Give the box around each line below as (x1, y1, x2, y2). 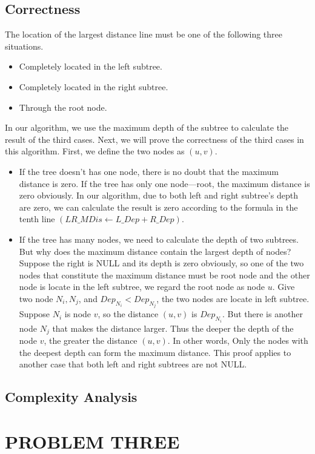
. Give (272, 280, 295, 293)
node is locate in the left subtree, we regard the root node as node (19, 280, 265, 293)
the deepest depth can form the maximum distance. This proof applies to (19, 346, 291, 358)
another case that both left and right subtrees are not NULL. (19, 358, 247, 370)
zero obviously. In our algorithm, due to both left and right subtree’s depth (19, 189, 298, 202)
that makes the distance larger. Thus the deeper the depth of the (52, 321, 294, 334)
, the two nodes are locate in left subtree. (156, 292, 310, 304)
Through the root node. (19, 100, 107, 113)
